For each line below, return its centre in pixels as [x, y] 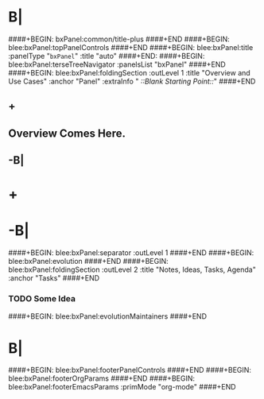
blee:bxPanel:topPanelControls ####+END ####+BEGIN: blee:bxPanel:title [131, 47]
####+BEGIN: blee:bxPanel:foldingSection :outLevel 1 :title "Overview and [129, 72]
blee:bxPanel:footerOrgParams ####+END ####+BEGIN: [101, 378]
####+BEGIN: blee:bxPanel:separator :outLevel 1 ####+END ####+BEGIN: [131, 253]
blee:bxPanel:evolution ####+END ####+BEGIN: [88, 261]
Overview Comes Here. [67, 133]
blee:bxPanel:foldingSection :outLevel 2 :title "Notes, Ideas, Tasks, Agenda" [132, 269]
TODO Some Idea [42, 299]
